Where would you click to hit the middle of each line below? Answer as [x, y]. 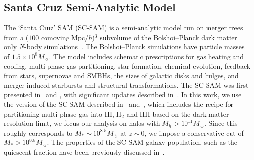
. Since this [221, 123]
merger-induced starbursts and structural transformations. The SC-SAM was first [126, 85]
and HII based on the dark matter [178, 113]
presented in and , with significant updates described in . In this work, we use [123, 94]
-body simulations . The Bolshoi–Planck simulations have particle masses [134, 47]
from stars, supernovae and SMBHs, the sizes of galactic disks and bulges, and [121, 75]
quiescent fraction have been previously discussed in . [84, 151]
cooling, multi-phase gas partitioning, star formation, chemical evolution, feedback [127, 66]
